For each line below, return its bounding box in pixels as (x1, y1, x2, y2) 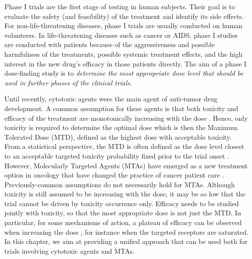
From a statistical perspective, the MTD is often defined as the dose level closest (4, 141, 244, 151)
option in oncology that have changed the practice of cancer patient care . (4, 170, 224, 180)
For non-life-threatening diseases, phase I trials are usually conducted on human (4, 20, 243, 31)
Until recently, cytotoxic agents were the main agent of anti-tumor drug (4, 94, 218, 104)
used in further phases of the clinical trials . (4, 77, 132, 87)
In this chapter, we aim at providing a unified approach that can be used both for (4, 236, 248, 246)
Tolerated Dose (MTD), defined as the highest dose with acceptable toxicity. (4, 131, 232, 142)
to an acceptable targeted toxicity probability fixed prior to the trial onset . (4, 150, 229, 161)
